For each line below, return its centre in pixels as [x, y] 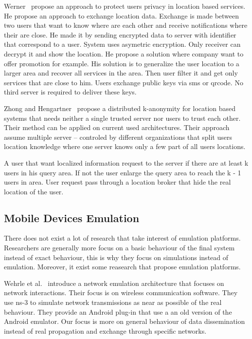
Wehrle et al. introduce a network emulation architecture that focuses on [114, 283]
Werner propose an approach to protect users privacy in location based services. [125, 6]
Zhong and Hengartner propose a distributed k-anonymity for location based [120, 108]
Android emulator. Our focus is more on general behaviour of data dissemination [125, 321]
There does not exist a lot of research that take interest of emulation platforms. [122, 238]
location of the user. [34, 191]
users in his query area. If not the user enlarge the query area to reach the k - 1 [123, 172]
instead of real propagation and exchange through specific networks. [105, 330]
